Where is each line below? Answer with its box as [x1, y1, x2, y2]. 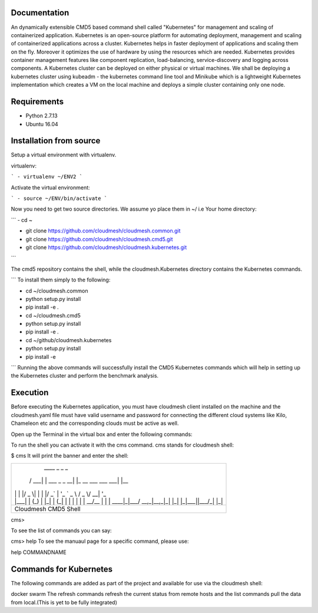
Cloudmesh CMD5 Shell [14, 504, 81, 513]
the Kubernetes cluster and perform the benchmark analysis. [11, 372, 159, 379]
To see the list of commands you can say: [11, 527, 112, 534]
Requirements [11, 97, 64, 107]
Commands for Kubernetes [11, 564, 113, 574]
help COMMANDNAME [11, 549, 67, 556]
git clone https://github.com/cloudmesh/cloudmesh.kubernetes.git [25, 244, 187, 251]
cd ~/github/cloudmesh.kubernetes [25, 336, 112, 343]
